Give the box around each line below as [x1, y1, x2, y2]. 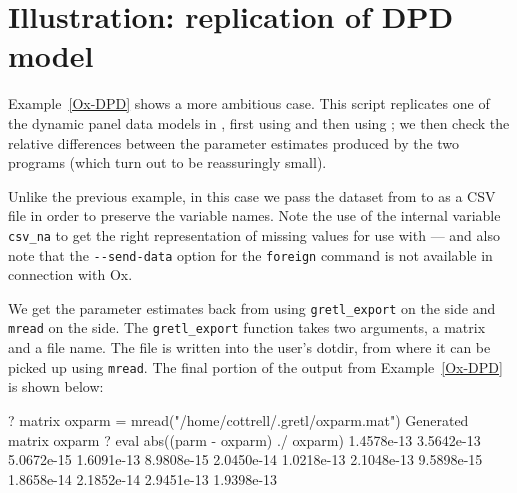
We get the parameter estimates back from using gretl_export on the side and [8, 297, 496, 318]
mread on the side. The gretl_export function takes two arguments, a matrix [8, 317, 486, 338]
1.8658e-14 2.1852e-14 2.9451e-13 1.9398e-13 [8, 468, 278, 489]
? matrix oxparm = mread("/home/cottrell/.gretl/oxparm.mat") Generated [8, 409, 469, 430]
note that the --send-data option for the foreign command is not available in [8, 244, 493, 265]
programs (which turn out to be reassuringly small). [8, 152, 327, 173]
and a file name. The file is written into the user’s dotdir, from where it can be [8, 337, 491, 358]
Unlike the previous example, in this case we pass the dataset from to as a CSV [8, 185, 496, 206]
